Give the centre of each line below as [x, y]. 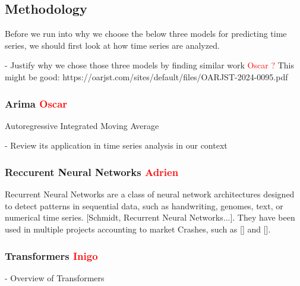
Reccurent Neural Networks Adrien [92, 172]
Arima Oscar [36, 103]
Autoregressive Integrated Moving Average [82, 125]
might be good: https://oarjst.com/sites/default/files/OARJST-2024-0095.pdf [146, 76]
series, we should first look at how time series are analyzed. [112, 45]
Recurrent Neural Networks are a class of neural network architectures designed [150, 194]
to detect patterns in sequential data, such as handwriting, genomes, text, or [144, 205]
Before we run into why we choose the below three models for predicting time [146, 34]
